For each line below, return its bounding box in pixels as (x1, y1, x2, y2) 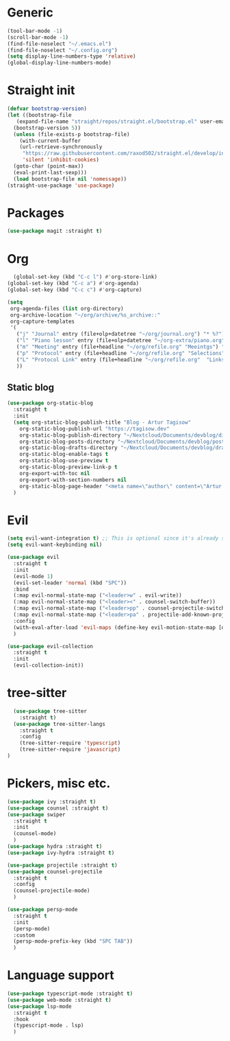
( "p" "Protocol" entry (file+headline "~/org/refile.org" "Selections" (16, 350, 225, 356)
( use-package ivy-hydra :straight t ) (7, 849, 115, 856)
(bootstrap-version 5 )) (13, 124, 81, 131)
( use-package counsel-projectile (7, 868, 103, 875)
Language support (7, 968, 114, 983)
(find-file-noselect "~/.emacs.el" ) (7, 40, 112, 47)
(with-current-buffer (19, 137, 81, 144)
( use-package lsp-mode (7, 1003, 72, 1010)
